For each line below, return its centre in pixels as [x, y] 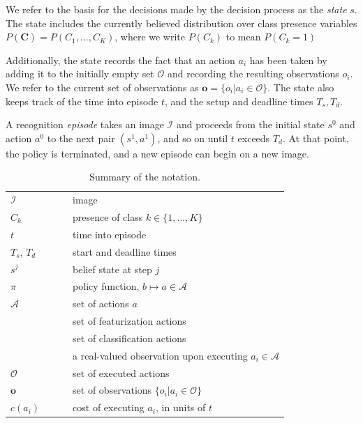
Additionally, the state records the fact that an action [120, 60]
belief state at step [112, 269]
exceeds [254, 138]
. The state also [301, 87]
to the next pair [81, 138]
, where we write [150, 37]
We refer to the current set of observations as [102, 87]
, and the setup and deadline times [239, 101]
